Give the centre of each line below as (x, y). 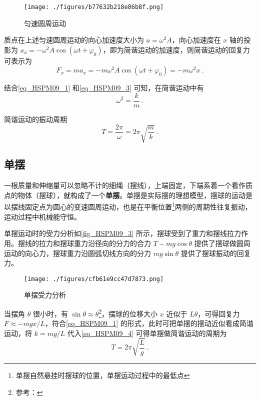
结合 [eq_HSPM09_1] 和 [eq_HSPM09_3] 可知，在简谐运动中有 (104, 88)
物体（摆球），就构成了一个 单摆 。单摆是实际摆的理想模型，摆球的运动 (131, 195)
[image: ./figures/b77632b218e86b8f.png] (94, 7)
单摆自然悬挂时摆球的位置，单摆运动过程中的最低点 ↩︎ (103, 375)
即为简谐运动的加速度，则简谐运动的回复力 (180, 49)
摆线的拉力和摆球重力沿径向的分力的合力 (84, 243)
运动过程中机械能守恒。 (42, 216)
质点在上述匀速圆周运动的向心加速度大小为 (74, 40)
